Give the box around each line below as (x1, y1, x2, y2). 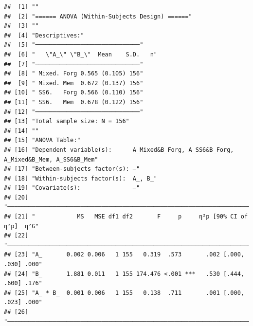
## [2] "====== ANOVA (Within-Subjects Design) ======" (4, 13, 192, 20)
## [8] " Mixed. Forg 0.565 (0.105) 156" (4, 70, 144, 77)
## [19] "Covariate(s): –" (4, 184, 140, 192)
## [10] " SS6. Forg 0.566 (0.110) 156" (4, 89, 144, 96)
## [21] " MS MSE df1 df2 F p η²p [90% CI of (4, 213, 248, 220)
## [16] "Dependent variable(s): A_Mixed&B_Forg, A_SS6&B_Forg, (4, 146, 234, 153)
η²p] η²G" (4, 222, 39, 230)
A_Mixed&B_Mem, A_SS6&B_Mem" (4, 156, 98, 163)
